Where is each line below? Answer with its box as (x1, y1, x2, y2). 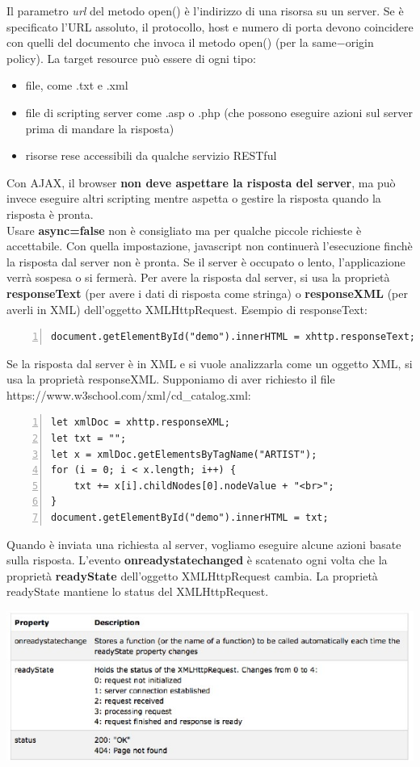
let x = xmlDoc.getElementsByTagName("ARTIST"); (51, 448, 317, 460)
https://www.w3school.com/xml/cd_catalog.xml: (6, 386, 251, 403)
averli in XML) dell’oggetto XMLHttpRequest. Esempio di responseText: (6, 300, 367, 317)
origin (345, 34, 374, 51)
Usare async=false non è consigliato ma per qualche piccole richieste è (6, 221, 362, 238)
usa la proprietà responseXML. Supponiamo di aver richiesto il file (6, 371, 335, 388)
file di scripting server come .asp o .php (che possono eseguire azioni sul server (25, 103, 413, 120)
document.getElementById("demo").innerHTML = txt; (51, 512, 329, 524)
